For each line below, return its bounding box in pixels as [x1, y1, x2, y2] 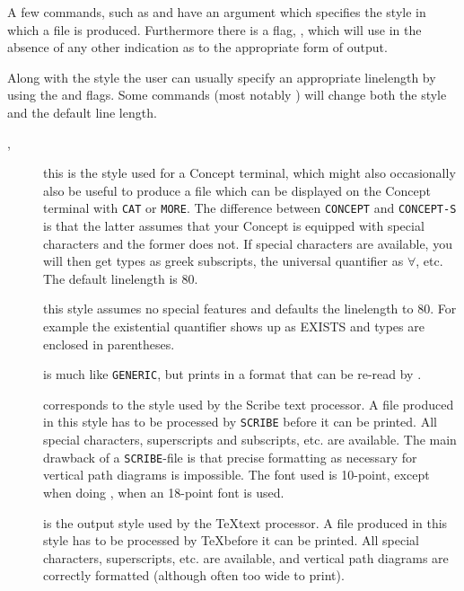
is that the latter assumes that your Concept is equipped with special [43, 216, 425, 234]
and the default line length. [7, 102, 157, 121]
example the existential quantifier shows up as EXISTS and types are [43, 316, 425, 335]
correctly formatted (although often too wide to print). [43, 566, 345, 585]
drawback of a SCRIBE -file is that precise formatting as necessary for [43, 447, 417, 466]
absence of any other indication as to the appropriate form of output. [7, 38, 388, 57]
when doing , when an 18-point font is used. [43, 482, 285, 501]
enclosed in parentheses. [43, 334, 175, 353]
